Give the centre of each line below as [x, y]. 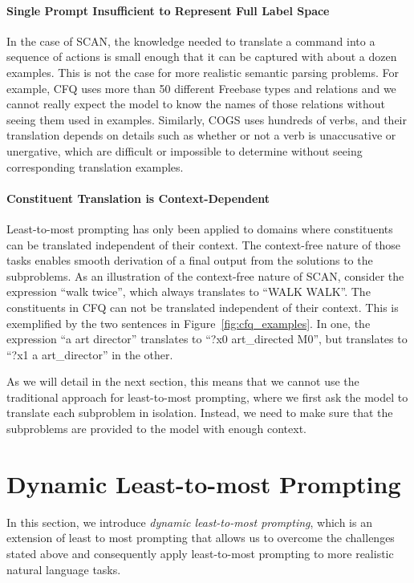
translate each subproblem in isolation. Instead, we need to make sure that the [200, 413]
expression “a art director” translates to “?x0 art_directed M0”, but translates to [207, 339]
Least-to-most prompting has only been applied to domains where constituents [200, 228]
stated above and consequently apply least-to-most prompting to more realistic [200, 553]
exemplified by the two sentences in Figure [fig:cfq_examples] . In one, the [189, 323]
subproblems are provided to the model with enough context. [157, 429]
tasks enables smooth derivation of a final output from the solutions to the [190, 260]
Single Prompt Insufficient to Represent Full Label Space [168, 10]
